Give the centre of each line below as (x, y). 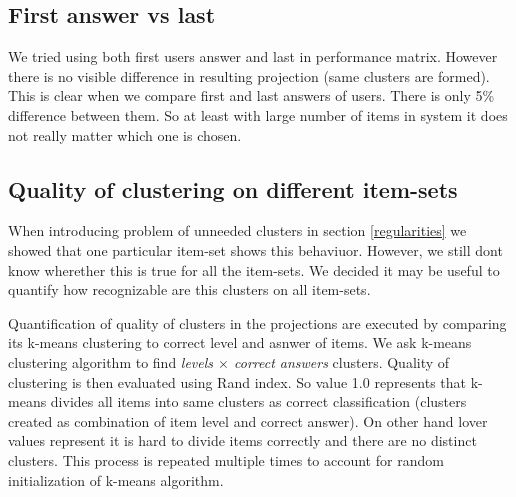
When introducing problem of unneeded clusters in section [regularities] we (237, 230)
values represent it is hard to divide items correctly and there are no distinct (242, 440)
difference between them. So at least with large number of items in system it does (258, 114)
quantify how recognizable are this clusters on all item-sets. (189, 289)
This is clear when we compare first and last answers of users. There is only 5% (251, 95)
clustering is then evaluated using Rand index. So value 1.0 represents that (237, 381)
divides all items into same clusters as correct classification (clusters (258, 401)
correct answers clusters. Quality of (341, 361)
